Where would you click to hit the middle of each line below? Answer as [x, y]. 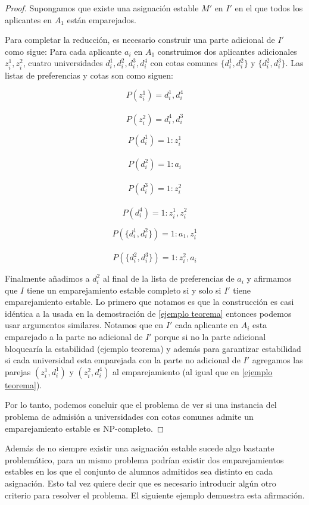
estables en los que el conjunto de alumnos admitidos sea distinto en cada [139, 471]
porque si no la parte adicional [210, 337]
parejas [18, 371]
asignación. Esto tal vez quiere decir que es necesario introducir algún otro [141, 483]
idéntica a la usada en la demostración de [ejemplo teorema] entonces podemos [148, 313]
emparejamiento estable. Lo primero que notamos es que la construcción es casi [149, 302]
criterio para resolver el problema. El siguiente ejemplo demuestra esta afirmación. [155, 495]
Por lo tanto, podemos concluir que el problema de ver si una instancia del [141, 405]
